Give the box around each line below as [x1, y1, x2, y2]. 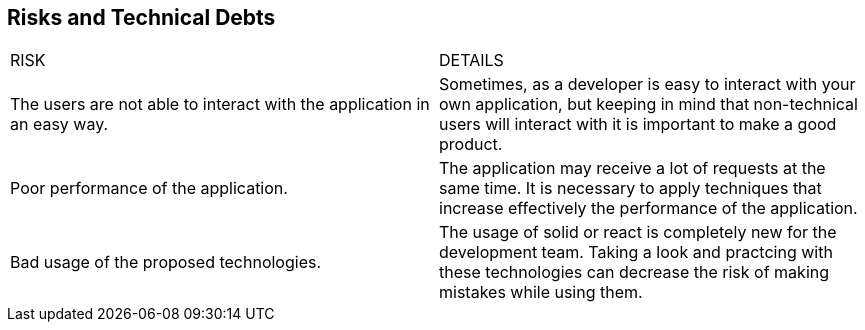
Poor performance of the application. [10, 178, 288, 199]
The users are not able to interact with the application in [10, 94, 430, 115]
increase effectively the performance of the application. [439, 198, 858, 219]
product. [439, 134, 503, 155]
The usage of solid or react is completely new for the [439, 222, 837, 243]
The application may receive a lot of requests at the [439, 158, 826, 179]
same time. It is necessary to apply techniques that [439, 178, 822, 199]
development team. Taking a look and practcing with [439, 242, 833, 263]
